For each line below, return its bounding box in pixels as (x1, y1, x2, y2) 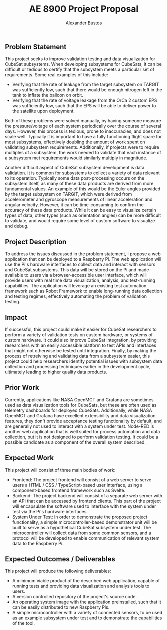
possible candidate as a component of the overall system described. (5, 439, 146, 445)
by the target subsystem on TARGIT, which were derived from (5, 191, 132, 197)
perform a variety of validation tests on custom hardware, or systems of (5, 331, 153, 338)
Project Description (5, 237, 67, 246)
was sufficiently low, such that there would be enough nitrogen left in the (12, 87, 162, 93)
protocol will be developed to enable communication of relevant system (12, 535, 160, 541)
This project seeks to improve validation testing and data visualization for (5, 56, 156, 62)
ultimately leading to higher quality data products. (5, 369, 107, 375)
